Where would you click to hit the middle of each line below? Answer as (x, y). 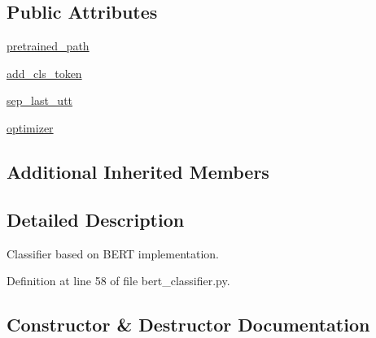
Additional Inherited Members (138, 171)
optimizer (30, 127)
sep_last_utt (40, 100)
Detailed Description (96, 219)
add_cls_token (44, 73)
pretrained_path (48, 46)
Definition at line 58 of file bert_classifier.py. (118, 281)
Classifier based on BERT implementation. (113, 253)
